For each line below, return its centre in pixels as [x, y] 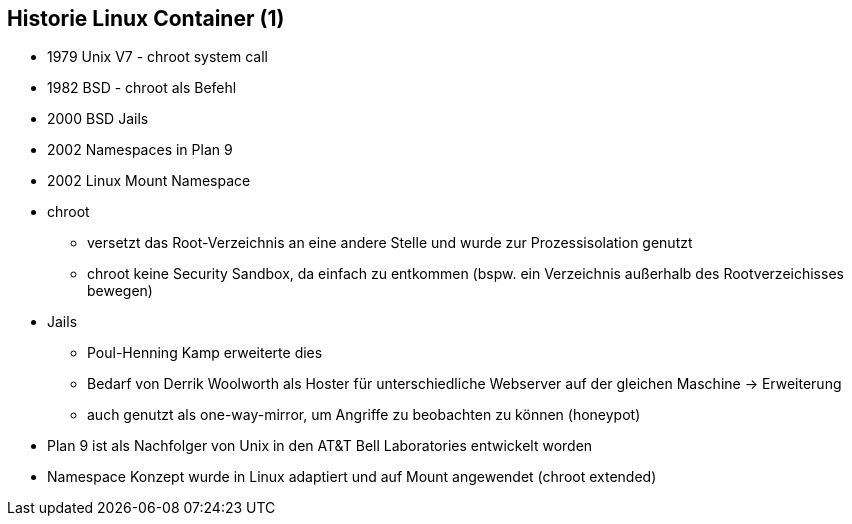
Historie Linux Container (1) [146, 18]
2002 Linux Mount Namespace [149, 181]
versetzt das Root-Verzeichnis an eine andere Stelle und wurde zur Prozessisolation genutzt [390, 243]
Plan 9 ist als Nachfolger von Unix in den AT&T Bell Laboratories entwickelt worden [320, 446]
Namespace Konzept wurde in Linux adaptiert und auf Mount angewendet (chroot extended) [352, 477]
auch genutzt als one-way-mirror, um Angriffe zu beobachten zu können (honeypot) [364, 415]
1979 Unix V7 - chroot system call [157, 57]
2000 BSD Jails [98, 119]
